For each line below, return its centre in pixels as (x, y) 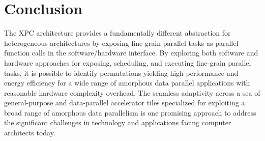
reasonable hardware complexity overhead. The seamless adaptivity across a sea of (132, 92)
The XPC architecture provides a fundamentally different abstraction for (117, 33)
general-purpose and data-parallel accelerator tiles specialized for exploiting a (125, 103)
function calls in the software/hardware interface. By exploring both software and (131, 53)
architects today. (30, 133)
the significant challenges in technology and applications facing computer (118, 122)
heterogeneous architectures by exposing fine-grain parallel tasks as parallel (121, 43)
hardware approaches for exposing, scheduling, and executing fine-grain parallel (128, 62)
